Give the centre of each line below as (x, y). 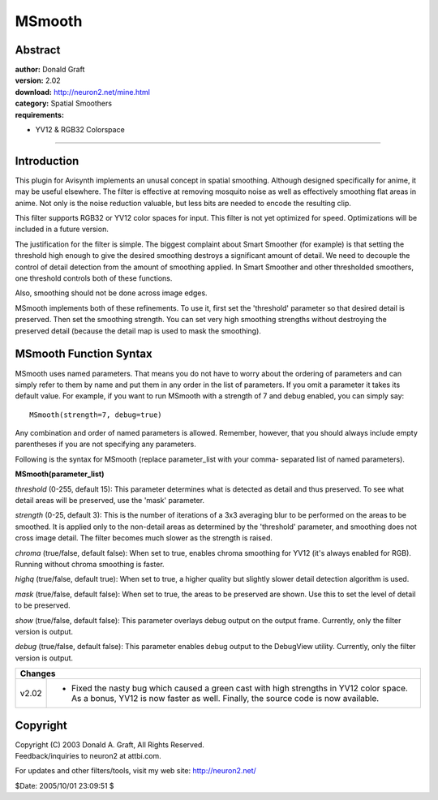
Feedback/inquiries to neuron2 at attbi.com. (88, 756)
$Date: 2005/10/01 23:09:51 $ (64, 785)
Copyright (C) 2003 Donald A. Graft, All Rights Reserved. (109, 744)
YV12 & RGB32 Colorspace (80, 130)
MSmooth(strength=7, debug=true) (96, 415)
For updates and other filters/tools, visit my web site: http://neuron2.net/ (136, 771)
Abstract (38, 50)
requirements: (40, 114)
